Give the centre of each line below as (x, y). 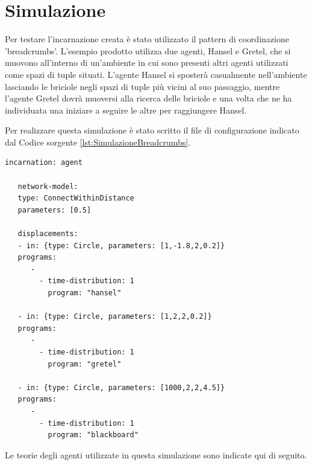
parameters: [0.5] (55, 210)
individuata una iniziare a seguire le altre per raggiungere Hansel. (126, 110)
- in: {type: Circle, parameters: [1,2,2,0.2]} (115, 317)
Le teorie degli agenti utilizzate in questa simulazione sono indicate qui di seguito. (156, 454)
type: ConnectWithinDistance (76, 198)
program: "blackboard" (93, 435)
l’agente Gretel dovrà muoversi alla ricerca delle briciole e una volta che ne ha (148, 98)
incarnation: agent (44, 163)
